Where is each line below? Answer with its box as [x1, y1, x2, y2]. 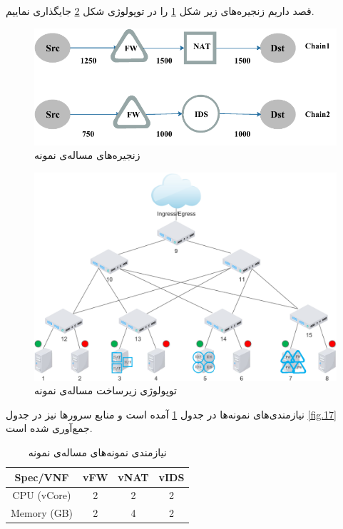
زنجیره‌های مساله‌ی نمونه [34, 148, 140, 163]
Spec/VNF [14, 469, 69, 484]
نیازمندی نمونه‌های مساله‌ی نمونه [28, 444, 167, 459]
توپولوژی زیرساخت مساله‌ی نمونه [34, 383, 177, 398]
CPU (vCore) [12, 488, 71, 503]
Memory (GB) [11, 505, 73, 520]
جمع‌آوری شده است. [6, 421, 93, 436]
